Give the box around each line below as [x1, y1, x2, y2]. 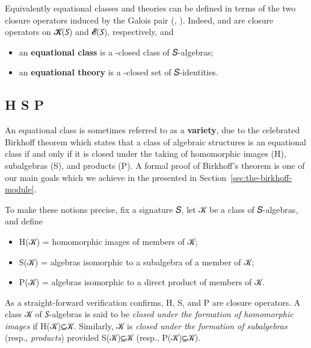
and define [5, 215, 43, 227]
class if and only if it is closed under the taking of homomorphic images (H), [5, 147, 286, 160]
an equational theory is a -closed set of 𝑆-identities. [19, 66, 218, 78]
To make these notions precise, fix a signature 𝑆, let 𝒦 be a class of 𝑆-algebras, [5, 203, 298, 215]
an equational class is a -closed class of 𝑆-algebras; [19, 45, 214, 58]
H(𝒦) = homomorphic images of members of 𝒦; [19, 235, 198, 247]
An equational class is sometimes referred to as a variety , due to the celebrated [5, 124, 300, 136]
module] [5, 183, 34, 195]
